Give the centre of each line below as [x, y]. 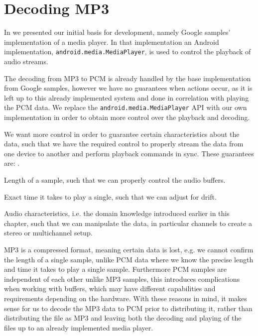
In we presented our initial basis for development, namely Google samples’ [117, 32]
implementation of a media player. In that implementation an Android [112, 42]
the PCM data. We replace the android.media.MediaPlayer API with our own [126, 107]
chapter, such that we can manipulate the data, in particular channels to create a [128, 223]
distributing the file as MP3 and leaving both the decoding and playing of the [123, 318]
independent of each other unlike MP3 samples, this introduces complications [122, 279]
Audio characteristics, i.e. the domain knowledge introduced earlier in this [117, 213]
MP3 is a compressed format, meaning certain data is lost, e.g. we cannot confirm [129, 249]
